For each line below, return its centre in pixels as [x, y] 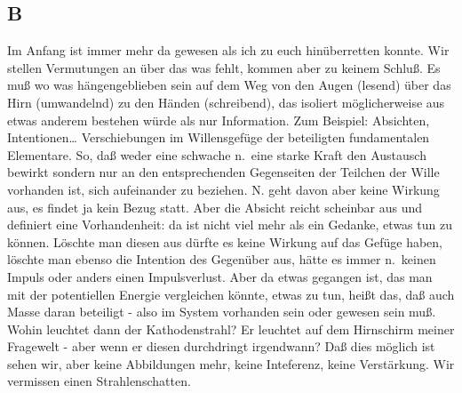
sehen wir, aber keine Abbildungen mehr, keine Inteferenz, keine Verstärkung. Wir [231, 363]
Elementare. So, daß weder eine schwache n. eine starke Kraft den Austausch [217, 154]
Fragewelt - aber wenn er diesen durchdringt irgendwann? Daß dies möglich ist [221, 346]
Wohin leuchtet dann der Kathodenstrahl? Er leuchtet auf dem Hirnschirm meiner [231, 329]
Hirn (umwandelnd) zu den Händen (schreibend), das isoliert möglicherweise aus [226, 102]
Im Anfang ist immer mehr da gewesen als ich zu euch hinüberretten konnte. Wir [228, 50]
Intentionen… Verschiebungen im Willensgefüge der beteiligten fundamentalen [219, 137]
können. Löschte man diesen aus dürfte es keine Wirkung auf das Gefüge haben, [225, 241]
